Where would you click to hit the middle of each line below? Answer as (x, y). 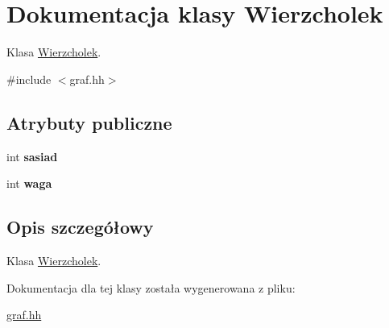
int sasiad (32, 156)
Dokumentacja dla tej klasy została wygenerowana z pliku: (151, 287)
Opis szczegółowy (80, 227)
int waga (29, 183)
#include (29, 79)
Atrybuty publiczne (89, 122)
